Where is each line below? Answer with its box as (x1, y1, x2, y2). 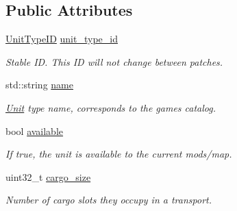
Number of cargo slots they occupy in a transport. (5, 193, 212, 207)
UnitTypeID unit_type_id (5, 32, 118, 46)
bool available (5, 123, 64, 138)
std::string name (5, 77, 73, 92)
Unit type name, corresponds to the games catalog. (5, 100, 216, 114)
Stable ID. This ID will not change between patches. (5, 54, 223, 69)
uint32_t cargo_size (5, 169, 91, 184)
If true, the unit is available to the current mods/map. (5, 147, 232, 161)
